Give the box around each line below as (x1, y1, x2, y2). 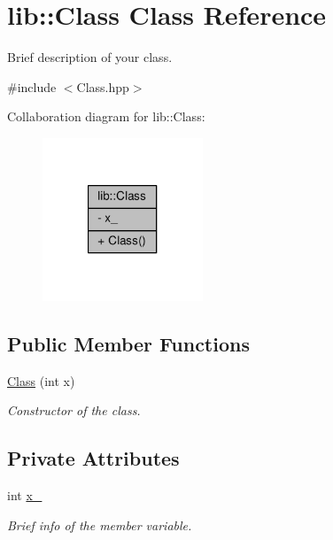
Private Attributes (7, 444, 180, 472)
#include (7, 77, 57, 96)
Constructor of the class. (7, 401, 141, 420)
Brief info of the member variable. (7, 515, 192, 534)
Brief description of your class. (7, 48, 173, 66)
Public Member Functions (7, 329, 250, 357)
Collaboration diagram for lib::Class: (7, 107, 205, 126)
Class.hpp (76, 77, 129, 96)
